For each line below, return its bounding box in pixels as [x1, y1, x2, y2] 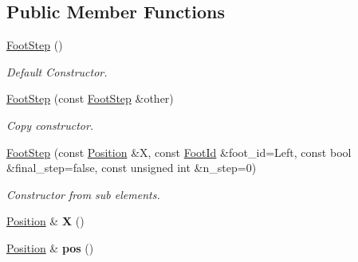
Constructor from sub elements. [6, 186, 160, 202]
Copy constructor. [6, 116, 94, 133]
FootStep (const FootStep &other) [6, 90, 174, 107]
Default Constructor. [6, 63, 108, 80]
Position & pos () [6, 239, 94, 256]
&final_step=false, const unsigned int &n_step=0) [6, 159, 257, 176]
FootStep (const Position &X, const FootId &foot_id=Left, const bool [6, 143, 352, 160]
